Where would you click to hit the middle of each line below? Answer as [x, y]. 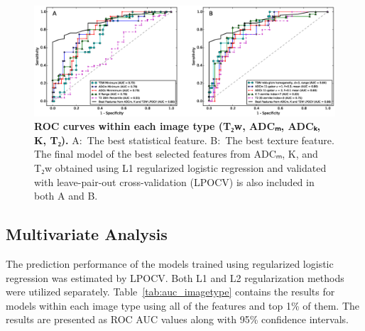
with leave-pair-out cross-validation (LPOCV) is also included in [174, 181]
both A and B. [66, 196]
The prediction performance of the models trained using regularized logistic [170, 264]
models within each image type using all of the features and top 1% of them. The [183, 305]
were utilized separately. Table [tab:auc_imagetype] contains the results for [170, 292]
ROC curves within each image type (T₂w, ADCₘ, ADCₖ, [177, 126]
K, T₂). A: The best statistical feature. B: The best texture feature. [184, 140]
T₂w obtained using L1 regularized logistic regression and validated [180, 168]
